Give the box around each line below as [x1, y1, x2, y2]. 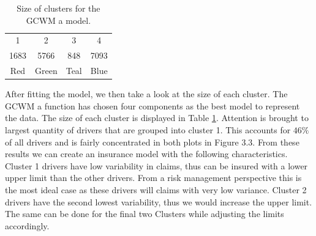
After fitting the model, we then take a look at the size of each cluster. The [5, 87, 288, 100]
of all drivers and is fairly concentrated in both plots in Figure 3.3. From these [5, 135, 299, 148]
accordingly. [5, 219, 50, 232]
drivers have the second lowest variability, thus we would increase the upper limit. [5, 195, 312, 208]
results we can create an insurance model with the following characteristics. [5, 147, 288, 160]
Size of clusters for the [17, 2, 100, 14]
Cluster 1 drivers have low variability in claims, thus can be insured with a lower [5, 159, 308, 172]
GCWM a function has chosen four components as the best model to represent [5, 99, 300, 112]
